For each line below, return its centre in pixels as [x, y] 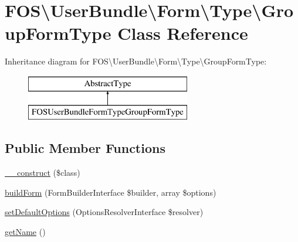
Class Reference [183, 33]
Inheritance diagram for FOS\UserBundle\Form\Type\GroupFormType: [136, 61]
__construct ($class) [43, 173]
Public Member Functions [85, 148]
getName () [25, 232]
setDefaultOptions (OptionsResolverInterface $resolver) [104, 212]
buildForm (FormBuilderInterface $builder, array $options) [111, 192]
